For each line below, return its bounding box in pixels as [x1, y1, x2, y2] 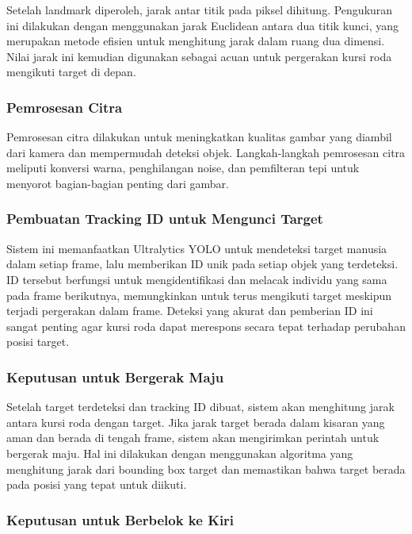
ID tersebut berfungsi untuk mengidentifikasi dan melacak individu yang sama [6, 271, 387, 287]
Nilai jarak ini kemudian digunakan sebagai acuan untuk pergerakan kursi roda [6, 48, 392, 64]
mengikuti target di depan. [6, 63, 136, 80]
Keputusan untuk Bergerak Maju [6, 367, 224, 386]
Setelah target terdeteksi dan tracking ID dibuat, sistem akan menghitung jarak [6, 398, 395, 415]
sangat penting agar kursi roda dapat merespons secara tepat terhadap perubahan [6, 317, 406, 334]
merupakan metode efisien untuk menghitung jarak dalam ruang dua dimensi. [6, 33, 385, 49]
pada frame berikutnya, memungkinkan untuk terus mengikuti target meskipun [6, 286, 392, 303]
